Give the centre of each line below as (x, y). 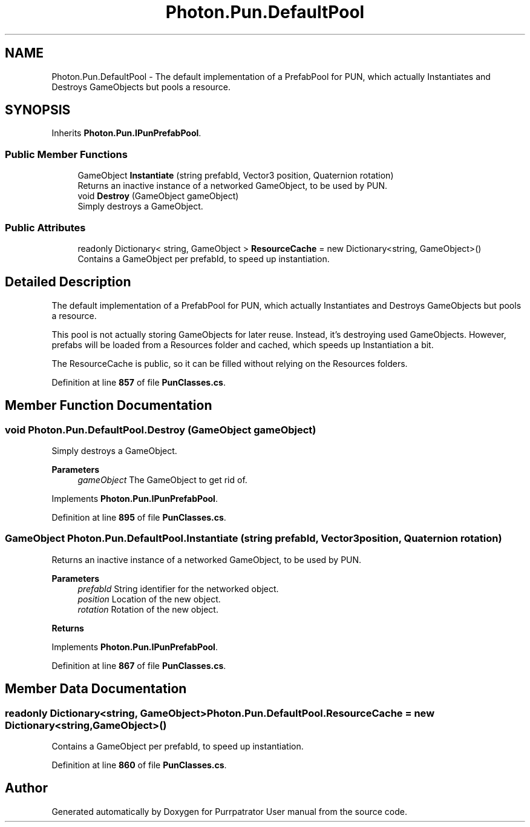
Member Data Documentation (96, 689)
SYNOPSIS (38, 110)
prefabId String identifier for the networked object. (178, 588)
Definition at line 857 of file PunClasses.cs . (139, 382)
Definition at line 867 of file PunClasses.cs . (139, 665)
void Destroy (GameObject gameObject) (158, 196)
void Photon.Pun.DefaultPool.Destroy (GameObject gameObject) (161, 430)
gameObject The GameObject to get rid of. (162, 480)
